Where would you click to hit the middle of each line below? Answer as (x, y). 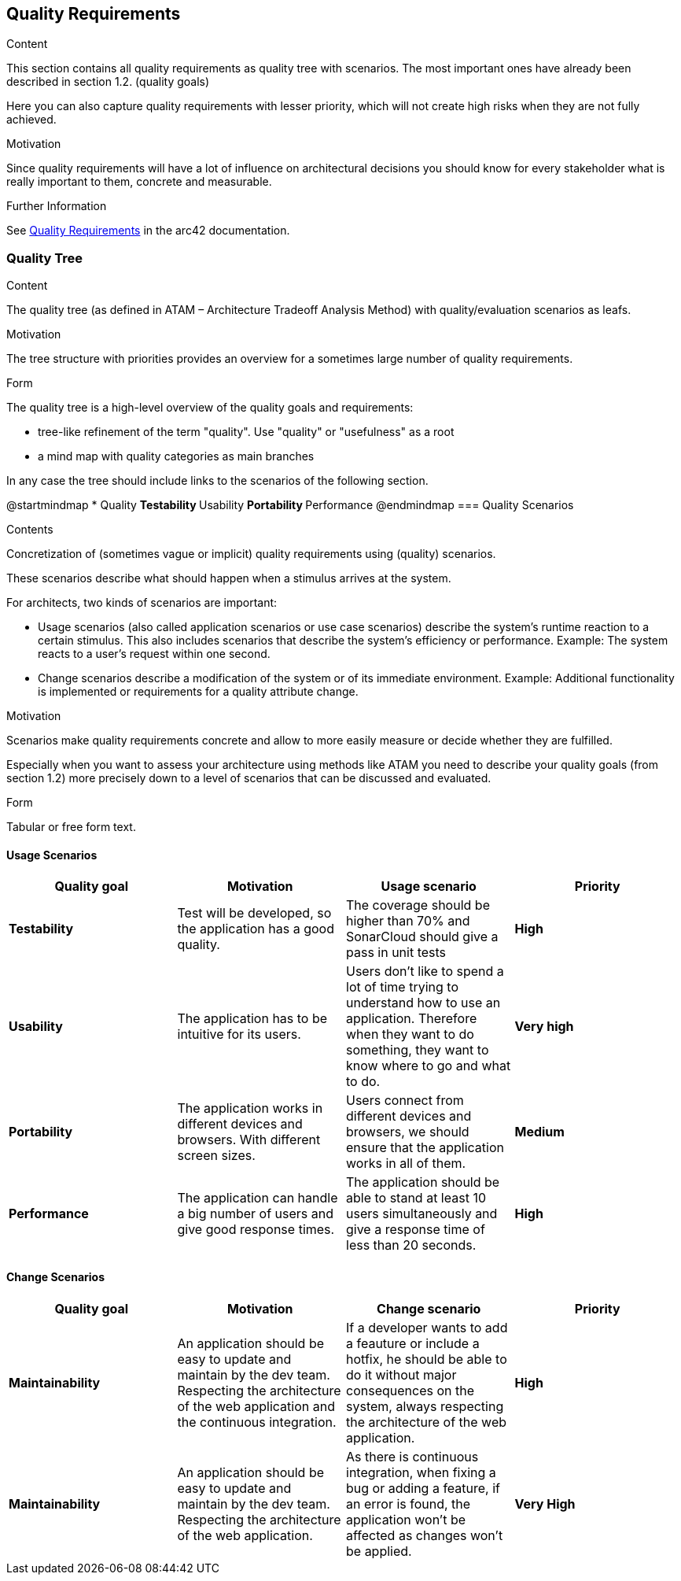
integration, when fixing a (421, 1472)
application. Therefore (412, 1019)
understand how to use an (423, 1003)
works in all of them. (406, 1164)
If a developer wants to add (427, 1327)
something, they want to (418, 1050)
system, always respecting (425, 1406)
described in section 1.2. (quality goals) (108, 82)
